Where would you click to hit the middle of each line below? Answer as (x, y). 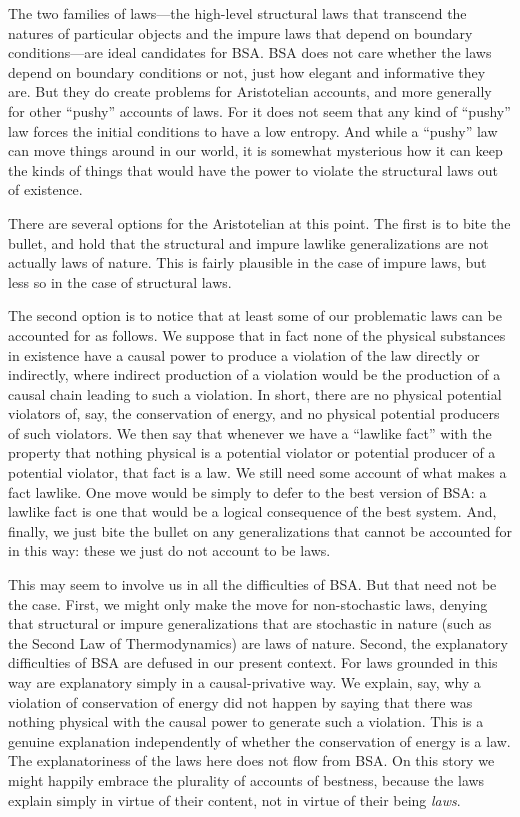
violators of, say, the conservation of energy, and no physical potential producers (254, 413)
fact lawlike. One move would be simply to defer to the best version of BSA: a (247, 491)
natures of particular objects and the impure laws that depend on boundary (240, 32)
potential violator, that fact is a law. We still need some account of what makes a (257, 472)
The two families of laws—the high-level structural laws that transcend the (237, 13)
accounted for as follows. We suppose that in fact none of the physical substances (257, 334)
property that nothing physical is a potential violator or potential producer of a (252, 452)
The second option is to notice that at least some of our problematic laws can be (255, 315)
